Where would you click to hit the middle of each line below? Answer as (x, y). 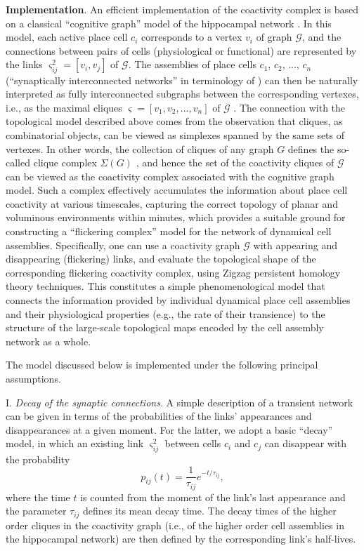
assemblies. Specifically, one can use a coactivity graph (123, 245)
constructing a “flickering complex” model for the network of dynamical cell (169, 231)
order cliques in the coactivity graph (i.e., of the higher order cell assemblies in (175, 525)
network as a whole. (48, 341)
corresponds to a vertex (191, 37)
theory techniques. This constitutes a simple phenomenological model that (165, 286)
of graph (274, 37)
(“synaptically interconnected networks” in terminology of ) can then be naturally (182, 80)
